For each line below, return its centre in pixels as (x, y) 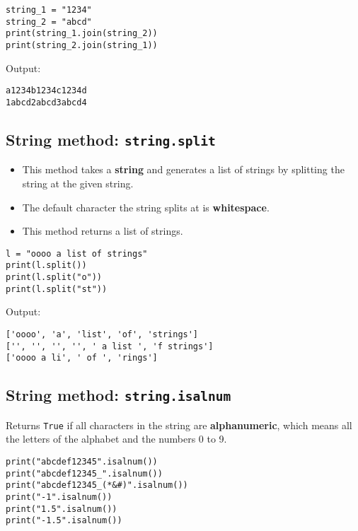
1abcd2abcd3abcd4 (46, 102)
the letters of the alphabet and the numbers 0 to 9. (116, 439)
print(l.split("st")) (57, 289)
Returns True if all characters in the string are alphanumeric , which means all (179, 425)
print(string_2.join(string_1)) (82, 45)
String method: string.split (111, 139)
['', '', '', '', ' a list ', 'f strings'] (110, 346)
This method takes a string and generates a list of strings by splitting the (183, 169)
